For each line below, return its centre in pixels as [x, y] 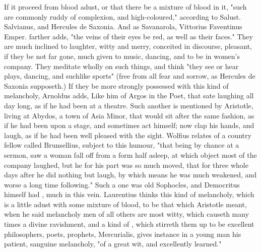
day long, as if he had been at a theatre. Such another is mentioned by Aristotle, [129, 105]
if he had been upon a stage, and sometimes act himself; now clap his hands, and [129, 125]
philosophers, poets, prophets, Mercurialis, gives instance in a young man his [123, 234]
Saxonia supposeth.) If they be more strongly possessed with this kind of [116, 85]
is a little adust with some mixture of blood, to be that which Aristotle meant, [125, 204]
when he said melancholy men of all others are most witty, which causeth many [127, 214]
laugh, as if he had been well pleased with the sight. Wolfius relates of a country [128, 135]
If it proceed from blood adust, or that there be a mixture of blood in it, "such [125, 7]
